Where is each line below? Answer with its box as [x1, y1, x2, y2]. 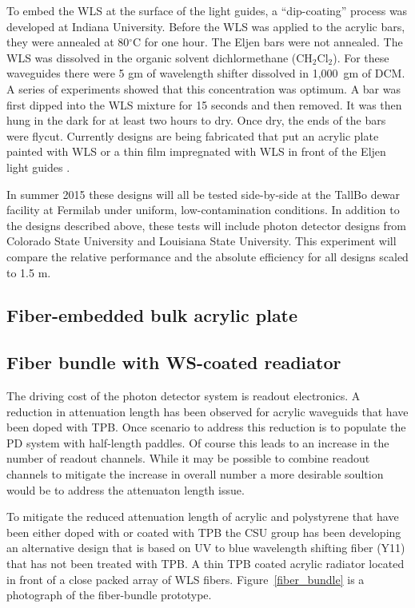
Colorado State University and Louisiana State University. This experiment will [6, 232, 397, 249]
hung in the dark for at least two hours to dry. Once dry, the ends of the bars [6, 112, 386, 129]
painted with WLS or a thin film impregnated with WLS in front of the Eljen [6, 143, 386, 160]
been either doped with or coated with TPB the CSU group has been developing [6, 523, 401, 540]
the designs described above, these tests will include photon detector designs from [6, 217, 407, 233]
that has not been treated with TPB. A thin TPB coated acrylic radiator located [6, 555, 405, 572]
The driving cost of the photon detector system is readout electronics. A [6, 387, 361, 404]
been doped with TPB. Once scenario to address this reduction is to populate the [6, 419, 406, 435]
